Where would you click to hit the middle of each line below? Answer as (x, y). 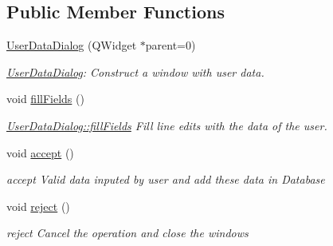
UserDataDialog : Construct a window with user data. (135, 71)
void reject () (38, 206)
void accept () (40, 152)
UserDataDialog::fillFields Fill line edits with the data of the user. (167, 125)
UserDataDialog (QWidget (72, 45)
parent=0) (170, 45)
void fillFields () (45, 99)
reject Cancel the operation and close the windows (127, 233)
